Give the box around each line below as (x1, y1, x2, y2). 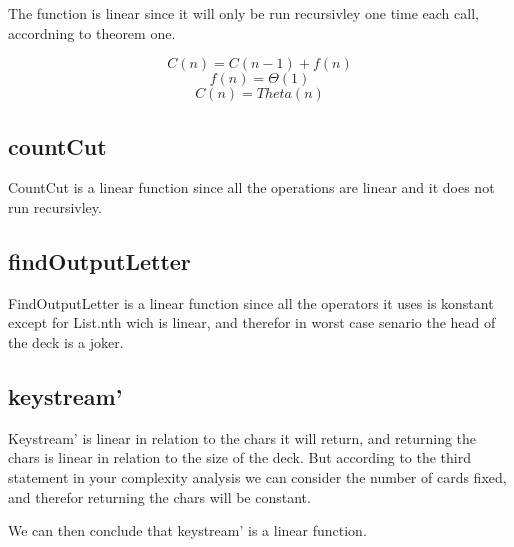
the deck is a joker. (8, 331, 124, 352)
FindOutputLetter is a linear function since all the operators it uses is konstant (8, 292, 494, 313)
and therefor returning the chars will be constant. (8, 486, 311, 507)
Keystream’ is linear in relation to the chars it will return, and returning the (8, 427, 477, 448)
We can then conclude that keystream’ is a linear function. (8, 520, 367, 541)
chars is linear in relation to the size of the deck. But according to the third (8, 447, 471, 468)
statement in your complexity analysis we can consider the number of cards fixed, (8, 466, 507, 487)
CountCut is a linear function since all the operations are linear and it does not (8, 177, 495, 198)
